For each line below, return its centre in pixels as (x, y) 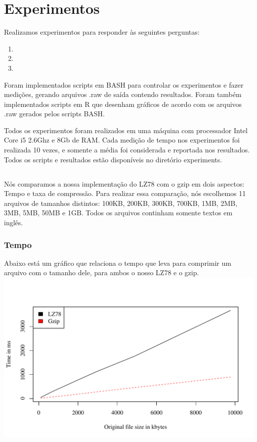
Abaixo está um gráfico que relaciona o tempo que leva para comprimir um (118, 263)
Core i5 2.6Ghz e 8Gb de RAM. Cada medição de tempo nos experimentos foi (122, 140)
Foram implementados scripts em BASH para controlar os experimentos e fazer (124, 84)
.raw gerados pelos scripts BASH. (54, 114)
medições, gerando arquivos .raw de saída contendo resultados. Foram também (123, 94)
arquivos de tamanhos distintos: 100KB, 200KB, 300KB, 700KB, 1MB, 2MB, (121, 203)
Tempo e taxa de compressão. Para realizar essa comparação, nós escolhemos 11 (125, 193)
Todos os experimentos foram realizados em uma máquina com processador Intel (126, 130)
